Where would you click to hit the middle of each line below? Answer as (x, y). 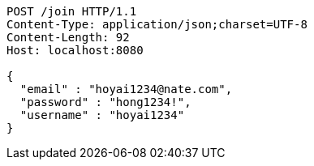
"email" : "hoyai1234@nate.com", (126, 89)
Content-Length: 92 (68, 37)
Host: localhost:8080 (75, 50)
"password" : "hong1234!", (105, 102)
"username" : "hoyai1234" (102, 115)
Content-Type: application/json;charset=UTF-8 (157, 24)
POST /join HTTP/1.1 (72, 11)
